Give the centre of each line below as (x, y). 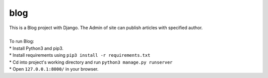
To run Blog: (22, 41)
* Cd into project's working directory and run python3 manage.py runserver (91, 62)
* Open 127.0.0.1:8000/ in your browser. (54, 69)
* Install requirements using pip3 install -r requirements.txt (80, 55)
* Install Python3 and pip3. (36, 48)
